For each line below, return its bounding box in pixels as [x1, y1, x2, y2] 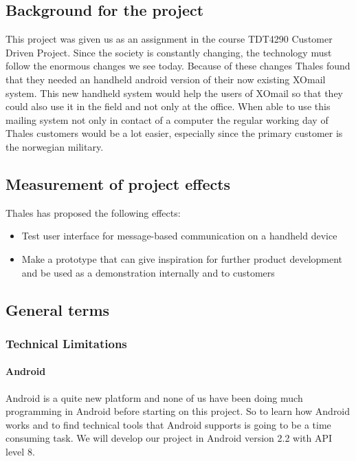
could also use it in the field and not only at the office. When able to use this [5, 99, 331, 114]
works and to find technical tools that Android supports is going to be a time [5, 417, 331, 431]
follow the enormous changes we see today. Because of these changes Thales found [5, 58, 351, 73]
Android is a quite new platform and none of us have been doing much [5, 390, 303, 405]
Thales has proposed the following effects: [5, 205, 181, 219]
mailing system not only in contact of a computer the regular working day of [5, 112, 329, 127]
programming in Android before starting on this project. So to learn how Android [5, 404, 351, 418]
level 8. [5, 444, 35, 458]
